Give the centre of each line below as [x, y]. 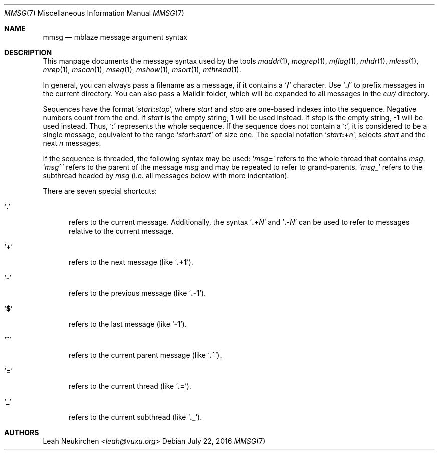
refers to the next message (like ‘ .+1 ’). [131, 262]
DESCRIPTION [28, 52]
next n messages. [72, 143]
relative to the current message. [121, 231]
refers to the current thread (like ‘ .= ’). [130, 386]
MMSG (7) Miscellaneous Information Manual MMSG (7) [94, 13]
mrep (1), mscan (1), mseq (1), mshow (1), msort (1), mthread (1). [142, 69]
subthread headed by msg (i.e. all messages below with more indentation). [166, 176]
